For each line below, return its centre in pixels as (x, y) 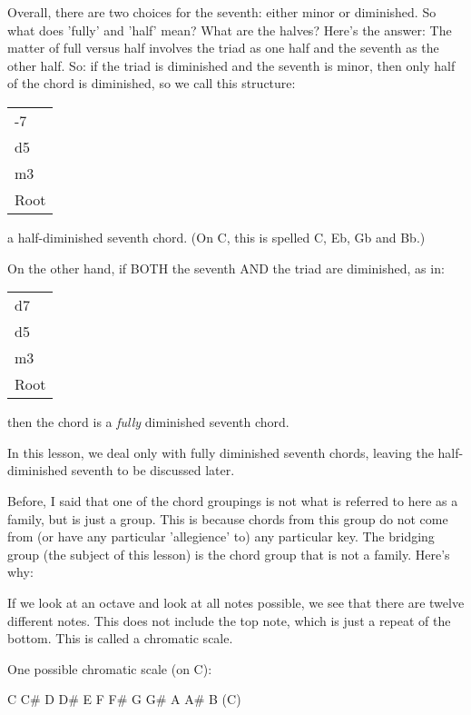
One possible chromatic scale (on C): (110, 668)
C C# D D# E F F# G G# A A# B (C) (124, 699)
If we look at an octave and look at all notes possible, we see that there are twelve (236, 602)
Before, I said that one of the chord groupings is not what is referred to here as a (233, 500)
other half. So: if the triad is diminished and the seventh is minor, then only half (231, 65)
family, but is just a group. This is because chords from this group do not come (228, 518)
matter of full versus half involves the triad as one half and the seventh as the (223, 48)
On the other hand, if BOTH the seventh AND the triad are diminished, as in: (226, 268)
